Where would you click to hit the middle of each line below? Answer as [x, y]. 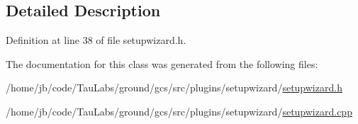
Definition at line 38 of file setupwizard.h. [96, 40]
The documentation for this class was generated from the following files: [162, 63]
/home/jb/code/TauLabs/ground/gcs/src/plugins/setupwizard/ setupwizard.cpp [179, 111]
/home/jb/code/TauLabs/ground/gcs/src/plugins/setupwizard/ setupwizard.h [174, 88]
